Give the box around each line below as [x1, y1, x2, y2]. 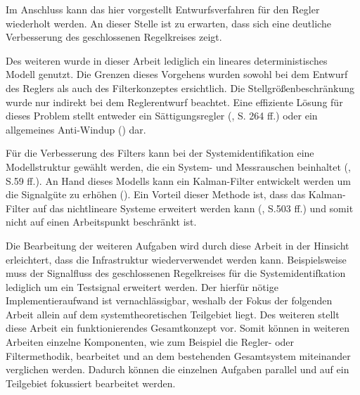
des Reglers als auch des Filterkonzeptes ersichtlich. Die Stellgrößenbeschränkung [6, 80, 354, 95]
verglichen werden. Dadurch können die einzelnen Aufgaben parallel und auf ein [6, 362, 349, 377]
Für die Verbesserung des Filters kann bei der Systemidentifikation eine [6, 145, 314, 160]
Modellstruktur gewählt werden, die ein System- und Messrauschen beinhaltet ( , [6, 159, 351, 174]
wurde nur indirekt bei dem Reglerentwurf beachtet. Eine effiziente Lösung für [6, 94, 343, 109]
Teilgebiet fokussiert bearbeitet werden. [6, 375, 176, 390]
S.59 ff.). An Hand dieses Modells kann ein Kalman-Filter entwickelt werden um [6, 173, 351, 188]
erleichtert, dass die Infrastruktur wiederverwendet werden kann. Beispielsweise [6, 252, 347, 266]
